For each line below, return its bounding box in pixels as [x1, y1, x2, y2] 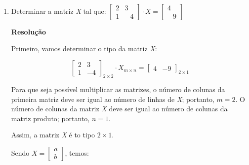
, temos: [65, 147, 89, 158]
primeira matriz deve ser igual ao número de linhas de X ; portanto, [11, 94, 214, 104]
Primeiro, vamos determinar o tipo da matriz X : [11, 43, 157, 53]
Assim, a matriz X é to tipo [11, 130, 95, 140]
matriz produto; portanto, [11, 113, 90, 123]
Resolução [11, 27, 46, 36]
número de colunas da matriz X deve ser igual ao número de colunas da [11, 103, 228, 114]
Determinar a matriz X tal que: [11, 6, 106, 16]
